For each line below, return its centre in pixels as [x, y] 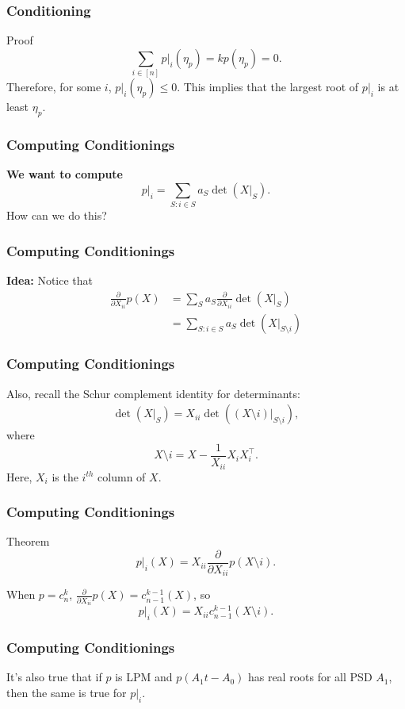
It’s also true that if [54, 677]
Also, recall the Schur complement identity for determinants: [153, 393]
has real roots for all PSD [310, 677]
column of [122, 476]
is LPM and [144, 677]
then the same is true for [67, 693]
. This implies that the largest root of [268, 87]
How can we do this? [57, 215]
